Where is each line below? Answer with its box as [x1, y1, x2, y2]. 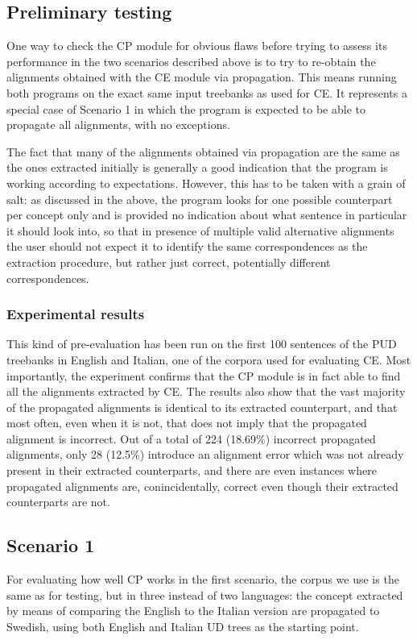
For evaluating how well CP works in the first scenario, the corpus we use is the [6, 571, 399, 588]
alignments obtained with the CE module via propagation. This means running [6, 69, 397, 85]
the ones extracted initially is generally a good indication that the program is [6, 159, 388, 176]
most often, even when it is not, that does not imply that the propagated [6, 414, 367, 431]
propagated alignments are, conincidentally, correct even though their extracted [6, 477, 398, 494]
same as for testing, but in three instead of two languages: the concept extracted [6, 586, 403, 603]
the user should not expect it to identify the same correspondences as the [6, 238, 368, 255]
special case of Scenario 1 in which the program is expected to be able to [6, 100, 365, 117]
